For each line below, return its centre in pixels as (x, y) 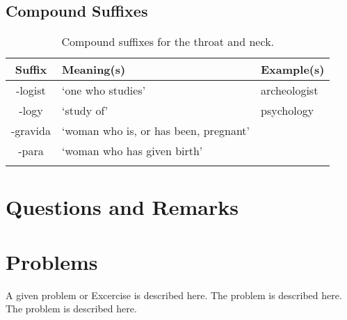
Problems (52, 261)
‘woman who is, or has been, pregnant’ (156, 131)
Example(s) (293, 70)
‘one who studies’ (104, 90)
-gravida (31, 131)
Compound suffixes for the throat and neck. (168, 42)
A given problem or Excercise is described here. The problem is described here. (174, 295)
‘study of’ (85, 111)
